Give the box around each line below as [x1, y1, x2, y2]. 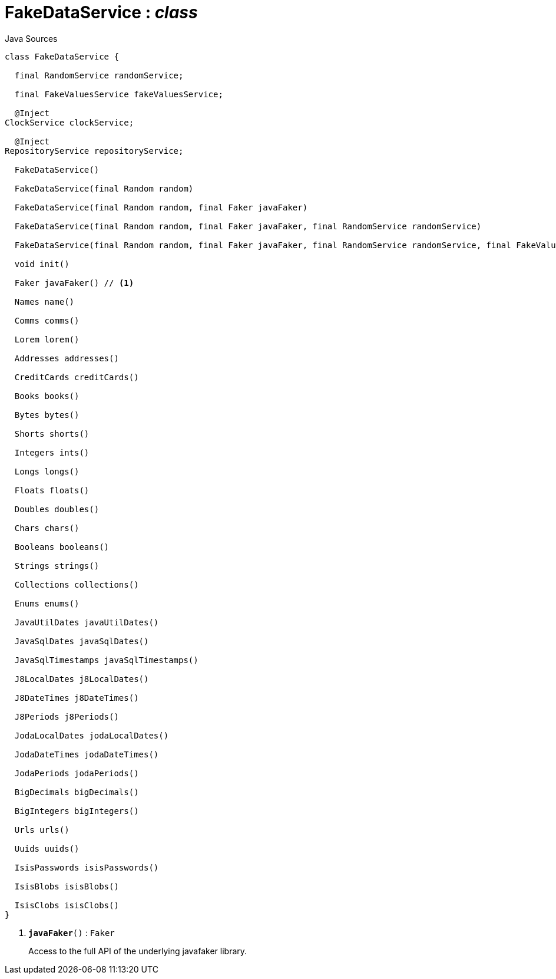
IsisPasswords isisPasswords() [14, 862, 159, 872]
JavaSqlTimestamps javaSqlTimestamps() [14, 655, 198, 665]
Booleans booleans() [14, 542, 110, 552]
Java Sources [5, 33, 58, 44]
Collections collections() [14, 579, 139, 589]
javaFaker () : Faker [28, 927, 115, 938]
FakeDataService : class [5, 2, 198, 22]
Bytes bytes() [14, 410, 80, 420]
